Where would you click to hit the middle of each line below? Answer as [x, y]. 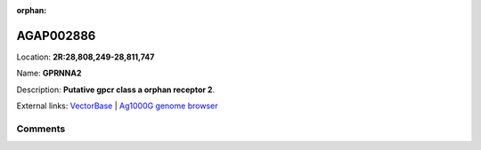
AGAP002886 [56, 36]
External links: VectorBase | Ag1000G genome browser [117, 106]
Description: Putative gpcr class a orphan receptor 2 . [116, 90]
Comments [41, 129]
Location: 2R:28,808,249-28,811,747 [86, 57]
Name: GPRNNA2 [49, 73]
